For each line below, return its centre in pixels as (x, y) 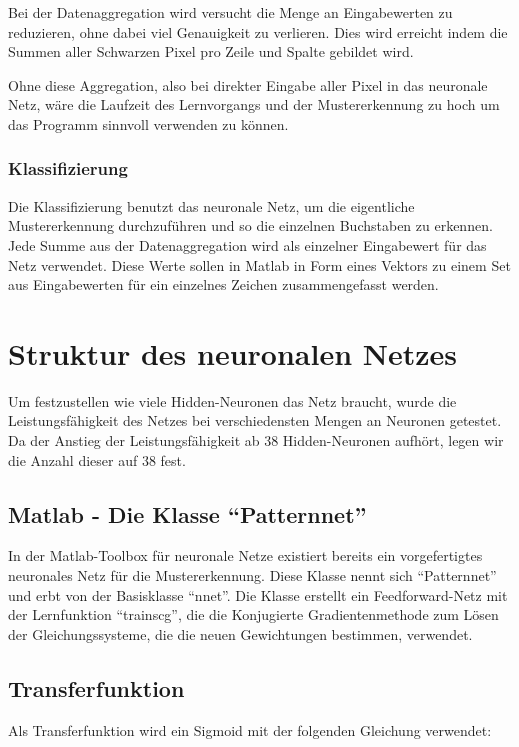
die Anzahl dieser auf (73, 459)
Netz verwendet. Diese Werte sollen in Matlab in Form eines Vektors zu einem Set (259, 264)
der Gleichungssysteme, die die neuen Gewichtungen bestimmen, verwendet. (240, 633)
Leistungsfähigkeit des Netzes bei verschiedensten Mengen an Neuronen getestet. (255, 420)
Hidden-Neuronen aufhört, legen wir (393, 440)
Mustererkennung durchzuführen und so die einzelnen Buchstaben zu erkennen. (250, 225)
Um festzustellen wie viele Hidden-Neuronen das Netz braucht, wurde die (232, 400)
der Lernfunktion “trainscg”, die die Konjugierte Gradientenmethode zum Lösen (253, 614)
